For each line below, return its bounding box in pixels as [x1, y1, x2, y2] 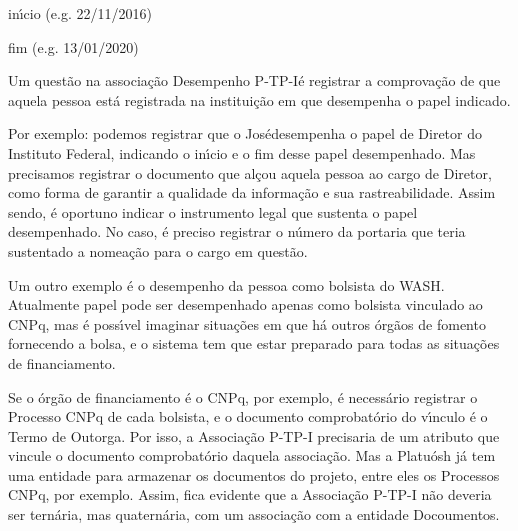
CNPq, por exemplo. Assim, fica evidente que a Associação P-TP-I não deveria [8, 484, 492, 505]
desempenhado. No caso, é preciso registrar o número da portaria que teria [8, 221, 466, 242]
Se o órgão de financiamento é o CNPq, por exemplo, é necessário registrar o [8, 386, 478, 407]
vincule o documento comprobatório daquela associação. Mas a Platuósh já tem [8, 445, 496, 466]
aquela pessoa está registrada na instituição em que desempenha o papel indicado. [8, 89, 511, 110]
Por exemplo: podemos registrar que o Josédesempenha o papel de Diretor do [8, 123, 482, 144]
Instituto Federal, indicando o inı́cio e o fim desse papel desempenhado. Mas [8, 142, 476, 163]
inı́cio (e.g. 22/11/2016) [8, 3, 152, 23]
